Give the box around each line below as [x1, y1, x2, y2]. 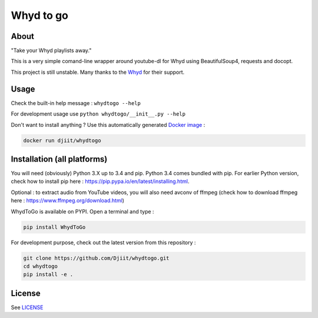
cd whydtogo [23, 263, 58, 270]
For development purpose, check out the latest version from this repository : [11, 239, 196, 246]
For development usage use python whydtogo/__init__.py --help [11, 110, 185, 117]
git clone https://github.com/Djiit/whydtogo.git [23, 254, 170, 261]
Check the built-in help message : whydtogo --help [11, 99, 141, 106]
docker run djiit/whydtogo [23, 137, 101, 144]
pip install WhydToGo [23, 224, 86, 230]
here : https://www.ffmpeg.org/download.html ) [11, 197, 125, 204]
